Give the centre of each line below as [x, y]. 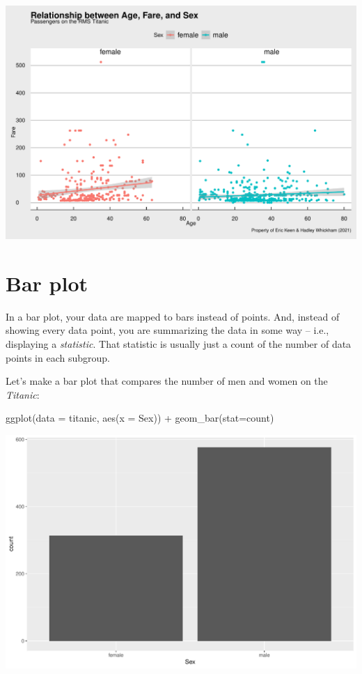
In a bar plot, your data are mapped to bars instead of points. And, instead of [173, 316]
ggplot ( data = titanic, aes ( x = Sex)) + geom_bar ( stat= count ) [140, 418]
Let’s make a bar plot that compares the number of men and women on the [167, 381]
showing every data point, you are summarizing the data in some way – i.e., [167, 330]
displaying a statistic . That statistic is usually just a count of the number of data [179, 344]
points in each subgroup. [58, 357]
